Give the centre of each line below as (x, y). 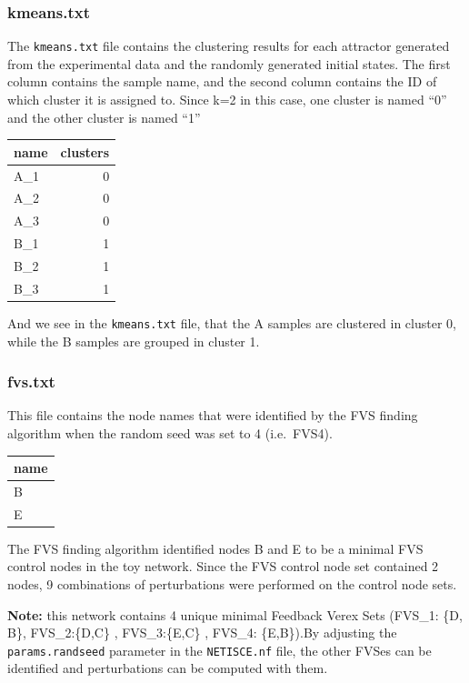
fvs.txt (31, 382)
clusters (85, 151)
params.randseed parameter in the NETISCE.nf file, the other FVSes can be (220, 650)
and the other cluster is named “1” (104, 117)
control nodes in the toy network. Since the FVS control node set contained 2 (223, 566)
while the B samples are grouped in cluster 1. (134, 341)
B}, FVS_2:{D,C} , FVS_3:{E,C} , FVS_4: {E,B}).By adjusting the (202, 633)
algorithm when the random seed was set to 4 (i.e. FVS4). (170, 432)
